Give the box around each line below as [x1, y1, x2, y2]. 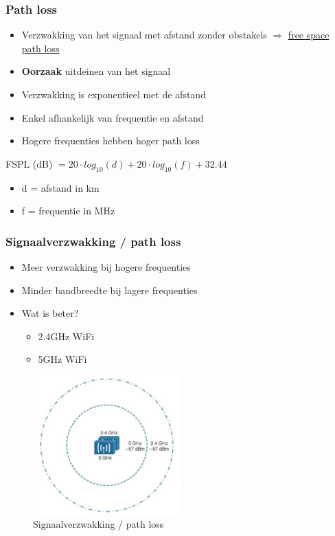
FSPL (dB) [5, 156, 53, 170]
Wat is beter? [21, 306, 79, 320]
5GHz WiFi [38, 352, 87, 366]
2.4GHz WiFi [38, 328, 95, 343]
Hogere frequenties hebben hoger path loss [21, 133, 200, 148]
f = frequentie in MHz [21, 203, 115, 218]
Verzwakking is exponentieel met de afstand [21, 87, 206, 101]
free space [288, 27, 330, 42]
